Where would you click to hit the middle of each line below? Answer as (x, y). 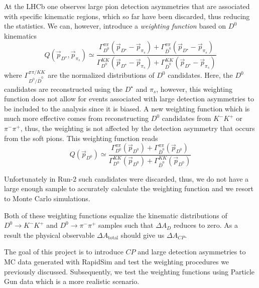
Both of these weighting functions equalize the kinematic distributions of (116, 215)
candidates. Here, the (200, 75)
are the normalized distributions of (101, 75)
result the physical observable (49, 235)
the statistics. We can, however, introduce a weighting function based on (115, 26)
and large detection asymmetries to (192, 252)
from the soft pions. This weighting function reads (81, 138)
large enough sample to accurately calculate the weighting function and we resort (129, 188)
